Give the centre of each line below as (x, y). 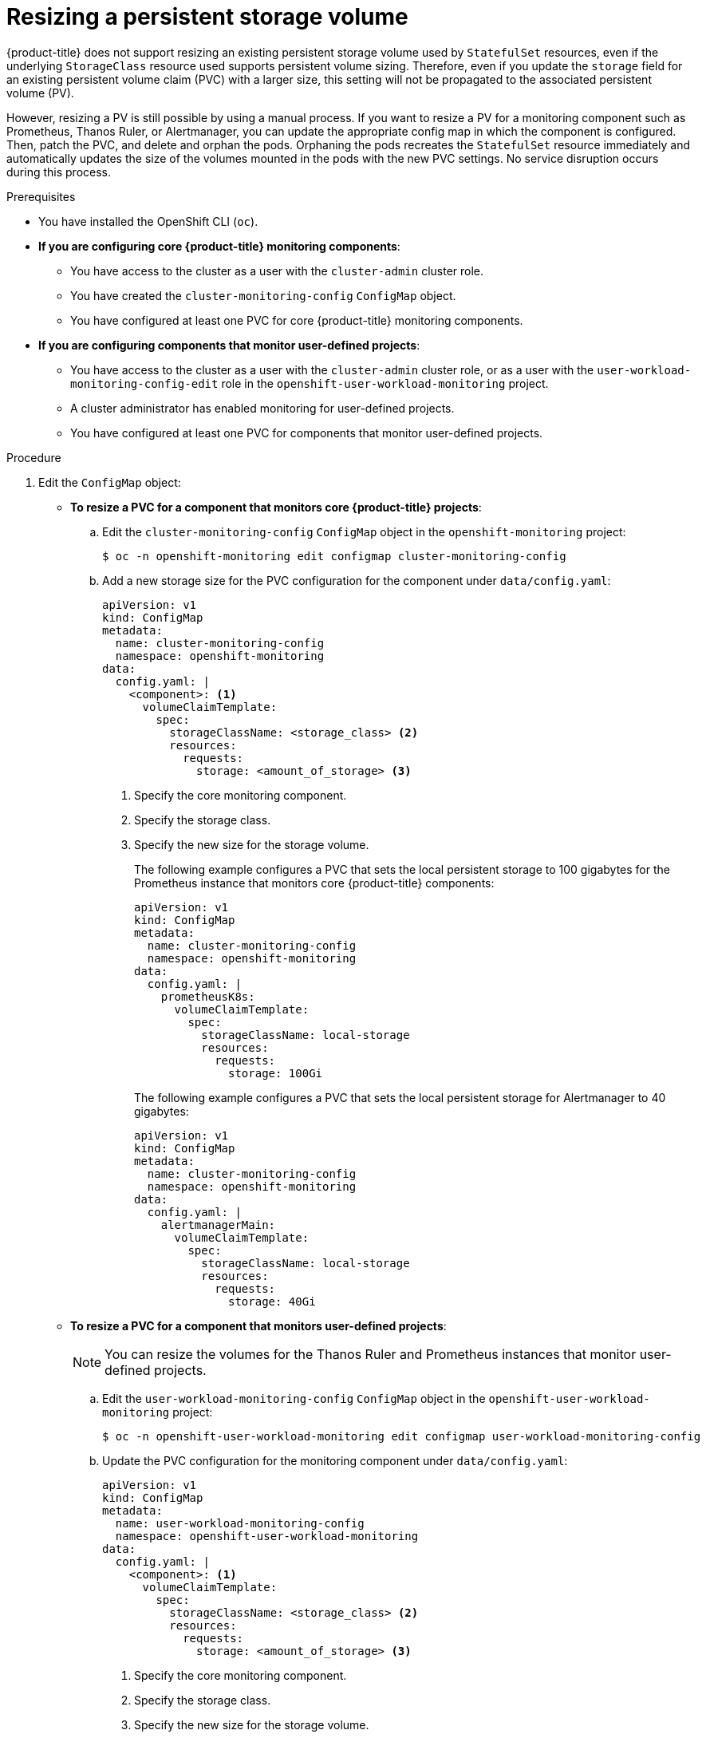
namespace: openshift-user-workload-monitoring (267, 1536)
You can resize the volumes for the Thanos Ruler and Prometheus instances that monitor (371, 1354)
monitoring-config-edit (144, 383)
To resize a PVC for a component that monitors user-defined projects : (258, 1325)
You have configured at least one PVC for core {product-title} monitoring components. (297, 320)
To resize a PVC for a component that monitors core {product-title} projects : (276, 507)
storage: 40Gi (272, 1301)
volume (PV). (40, 93)
